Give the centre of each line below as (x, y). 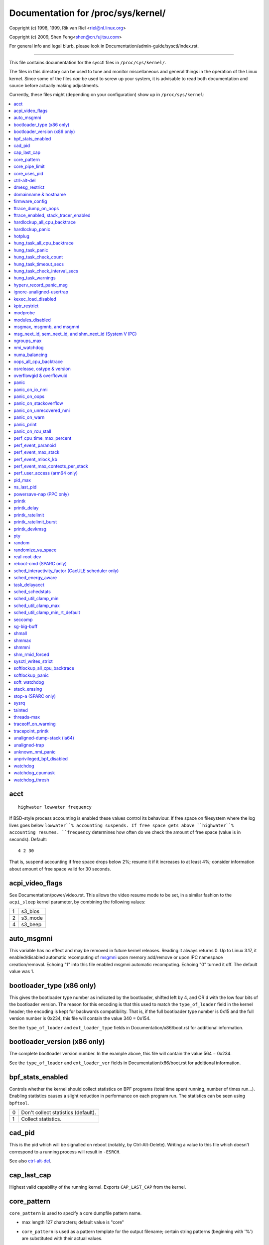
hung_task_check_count (38, 257)
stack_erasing (28, 689)
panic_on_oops (29, 396)
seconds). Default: (28, 839)
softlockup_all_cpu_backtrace (44, 668)
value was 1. (22, 972)
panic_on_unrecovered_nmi (42, 410)
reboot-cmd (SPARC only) (40, 564)
